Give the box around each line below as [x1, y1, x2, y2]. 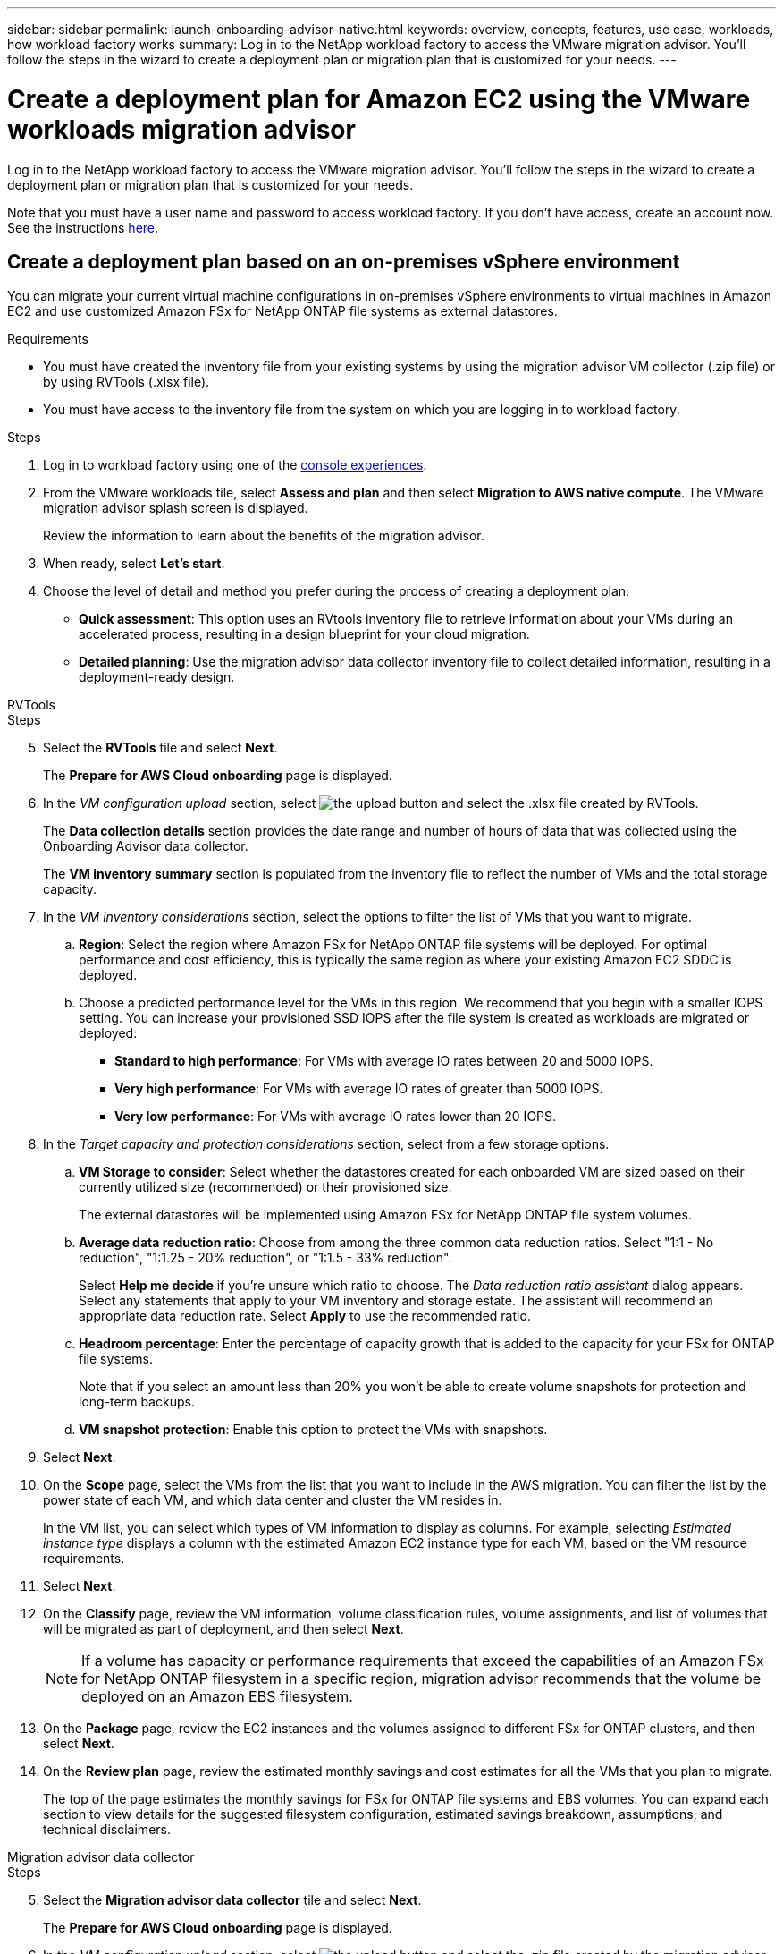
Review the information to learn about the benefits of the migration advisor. [43, 528, 484, 544]
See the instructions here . [7, 219, 159, 235]
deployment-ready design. [79, 669, 235, 685]
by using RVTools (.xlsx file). [43, 374, 210, 390]
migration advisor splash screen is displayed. [43, 500, 308, 516]
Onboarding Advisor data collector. [43, 838, 248, 854]
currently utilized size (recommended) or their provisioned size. [79, 1179, 452, 1195]
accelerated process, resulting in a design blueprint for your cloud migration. [79, 626, 530, 642]
